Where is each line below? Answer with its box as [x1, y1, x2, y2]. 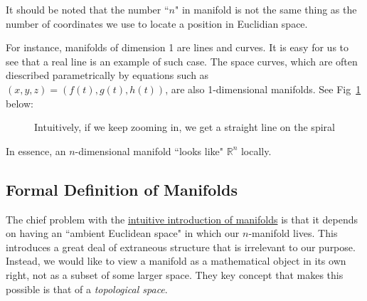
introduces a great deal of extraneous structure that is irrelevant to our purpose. [6, 239, 356, 254]
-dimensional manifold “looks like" [75, 143, 223, 158]
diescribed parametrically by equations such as [6, 68, 209, 83]
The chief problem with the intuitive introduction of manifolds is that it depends [6, 211, 358, 226]
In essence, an [6, 143, 66, 158]
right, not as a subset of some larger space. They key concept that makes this [6, 267, 344, 282]
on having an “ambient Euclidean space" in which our [6, 226, 240, 241]
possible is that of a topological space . [6, 281, 168, 296]
